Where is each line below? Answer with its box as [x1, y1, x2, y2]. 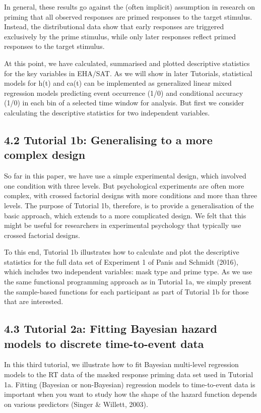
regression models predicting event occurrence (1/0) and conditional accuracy [4, 87, 243, 98]
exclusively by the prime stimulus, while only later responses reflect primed [4, 31, 236, 41]
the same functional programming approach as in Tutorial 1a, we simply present [4, 276, 252, 287]
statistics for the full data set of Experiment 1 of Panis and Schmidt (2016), [4, 256, 238, 267]
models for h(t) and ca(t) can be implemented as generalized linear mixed [4, 78, 232, 88]
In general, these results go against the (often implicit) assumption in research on [4, 2, 255, 12]
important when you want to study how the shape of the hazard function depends [4, 389, 257, 399]
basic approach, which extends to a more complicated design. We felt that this [4, 210, 246, 220]
